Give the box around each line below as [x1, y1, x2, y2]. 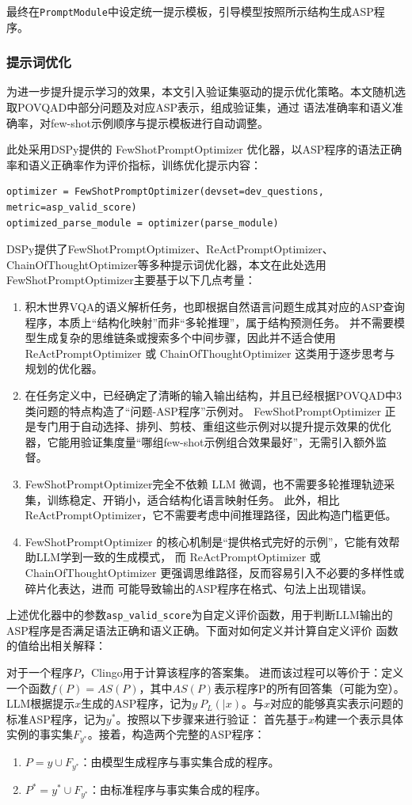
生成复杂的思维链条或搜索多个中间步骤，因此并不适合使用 [36, 329, 336, 346]
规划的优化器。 [25, 360, 103, 377]
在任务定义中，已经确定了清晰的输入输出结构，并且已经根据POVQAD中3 [25, 386, 402, 403]
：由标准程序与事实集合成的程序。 [88, 781, 266, 798]
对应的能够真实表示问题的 [270, 695, 404, 712]
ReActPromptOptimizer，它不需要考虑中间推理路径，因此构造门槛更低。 [25, 507, 397, 523]
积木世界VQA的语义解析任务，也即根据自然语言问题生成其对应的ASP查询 [25, 298, 406, 314]
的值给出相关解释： [6, 637, 106, 654]
